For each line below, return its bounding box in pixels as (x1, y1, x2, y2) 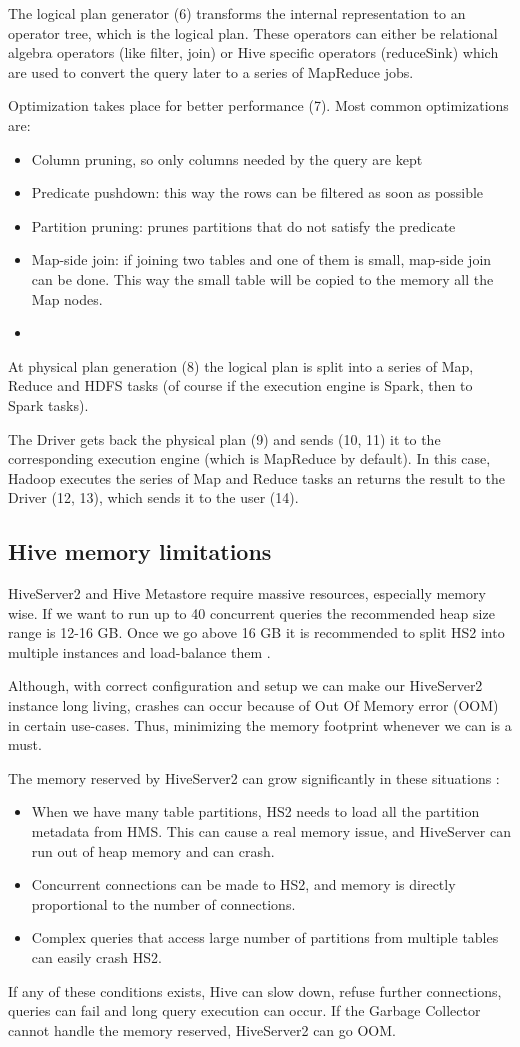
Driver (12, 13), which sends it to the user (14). (8, 487, 299, 508)
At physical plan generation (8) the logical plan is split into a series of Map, (8, 355, 474, 376)
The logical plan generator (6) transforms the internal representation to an (8, 3, 466, 23)
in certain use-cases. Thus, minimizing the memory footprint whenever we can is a (8, 714, 512, 735)
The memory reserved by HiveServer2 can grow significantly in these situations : (8, 767, 500, 788)
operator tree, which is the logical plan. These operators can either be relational (8, 22, 498, 43)
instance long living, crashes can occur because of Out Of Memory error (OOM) (8, 695, 499, 716)
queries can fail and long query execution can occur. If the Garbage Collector (8, 1000, 481, 1021)
